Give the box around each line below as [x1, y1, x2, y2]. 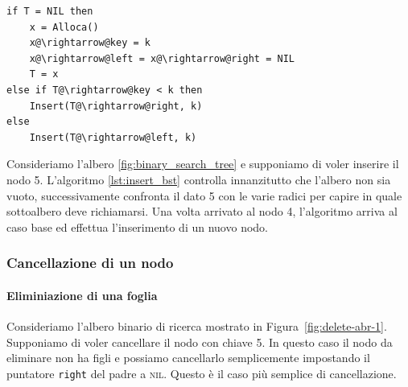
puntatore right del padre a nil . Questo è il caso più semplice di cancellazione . [6, 364, 397, 381]
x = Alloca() [29, 21, 99, 33]
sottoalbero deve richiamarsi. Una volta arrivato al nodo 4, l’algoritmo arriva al [6, 203, 398, 220]
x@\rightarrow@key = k [29, 37, 150, 49]
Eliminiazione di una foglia [6, 286, 158, 303]
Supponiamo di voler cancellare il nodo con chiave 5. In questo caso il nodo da [6, 333, 393, 350]
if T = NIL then [6, 6, 93, 17]
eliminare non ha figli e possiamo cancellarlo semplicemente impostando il [6, 349, 370, 366]
